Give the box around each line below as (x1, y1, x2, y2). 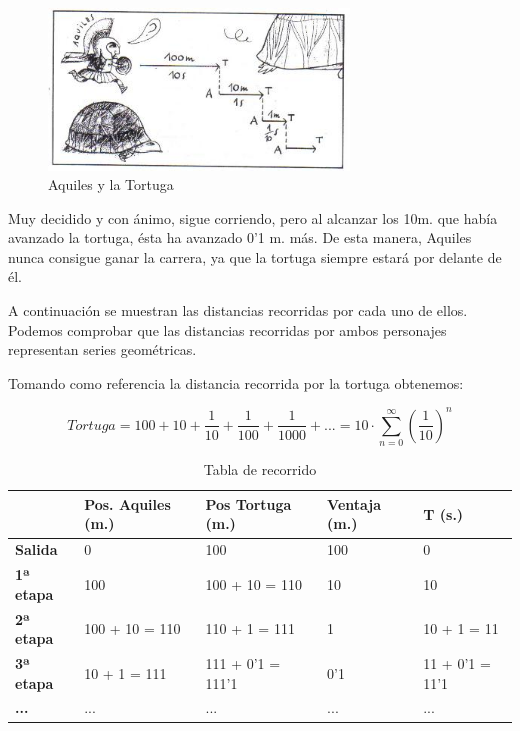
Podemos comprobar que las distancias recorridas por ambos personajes (8, 319, 447, 340)
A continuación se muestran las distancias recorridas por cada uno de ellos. (8, 300, 468, 321)
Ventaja (327, 493, 382, 514)
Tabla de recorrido (203, 459, 317, 480)
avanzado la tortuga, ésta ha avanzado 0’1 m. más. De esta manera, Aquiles (8, 227, 472, 248)
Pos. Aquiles (84, 493, 171, 514)
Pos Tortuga (205, 493, 292, 514)
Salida (15, 539, 58, 560)
